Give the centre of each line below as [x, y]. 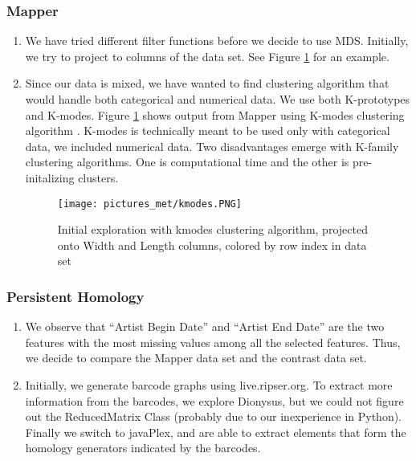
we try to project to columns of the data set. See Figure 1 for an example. [207, 56]
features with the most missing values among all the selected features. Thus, [213, 342]
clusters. [98, 177]
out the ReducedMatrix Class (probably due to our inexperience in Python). [213, 416]
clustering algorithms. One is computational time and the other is [187, 162]
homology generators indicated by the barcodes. [143, 448]
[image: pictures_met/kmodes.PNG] [149, 204]
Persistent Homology [75, 296]
